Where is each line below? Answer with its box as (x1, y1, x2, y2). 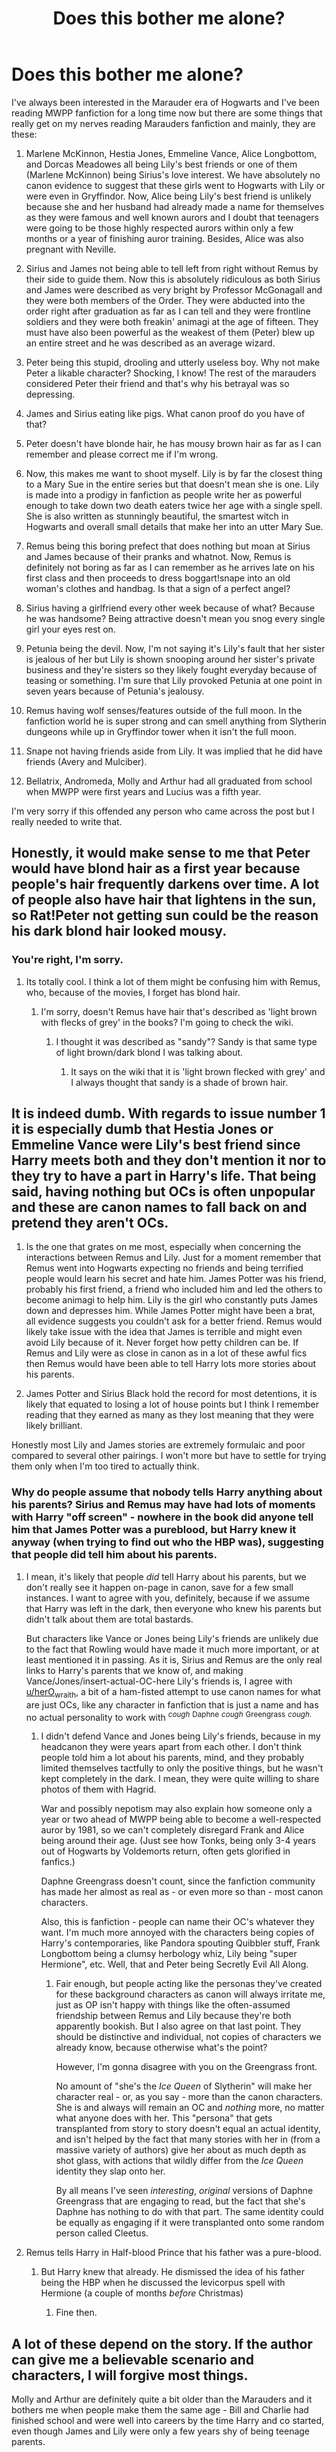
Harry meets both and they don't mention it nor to (11, 1152, 327, 1169)
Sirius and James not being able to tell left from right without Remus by (25, 262, 319, 274)
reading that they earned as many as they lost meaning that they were (25, 1409, 314, 1421)
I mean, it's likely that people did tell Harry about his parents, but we (25, 1570, 307, 1582)
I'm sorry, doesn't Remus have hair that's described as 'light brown (40, 1005, 318, 1017)
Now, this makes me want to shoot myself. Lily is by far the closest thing (25, 467, 323, 479)
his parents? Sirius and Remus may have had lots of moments (11, 1498, 316, 1512)
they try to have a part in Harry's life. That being (11, 1168, 317, 1185)
